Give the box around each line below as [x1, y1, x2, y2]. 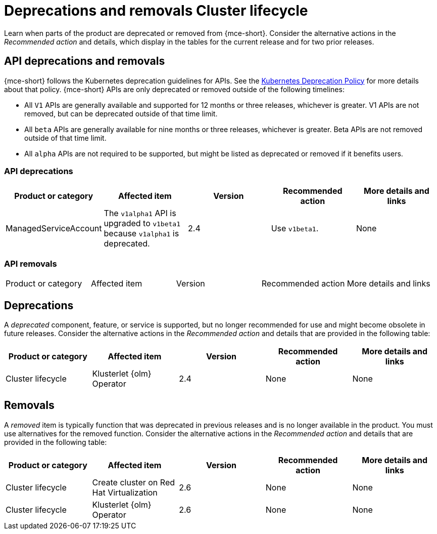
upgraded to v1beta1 [104, 218, 181, 229]
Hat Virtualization [92, 487, 158, 498]
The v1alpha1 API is [104, 208, 176, 219]
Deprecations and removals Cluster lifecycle [4, 2, 308, 19]
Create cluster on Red [92, 477, 175, 487]
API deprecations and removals [4, 55, 165, 68]
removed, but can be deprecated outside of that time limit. [24, 109, 218, 118]
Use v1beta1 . [271, 223, 319, 234]
